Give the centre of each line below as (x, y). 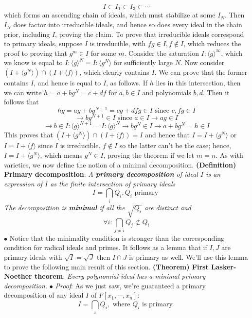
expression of (23, 183)
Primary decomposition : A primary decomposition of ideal (101, 174)
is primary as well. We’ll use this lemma (189, 257)
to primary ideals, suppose (43, 43)
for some (103, 53)
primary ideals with (33, 257)
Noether (18, 276)
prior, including (27, 34)
